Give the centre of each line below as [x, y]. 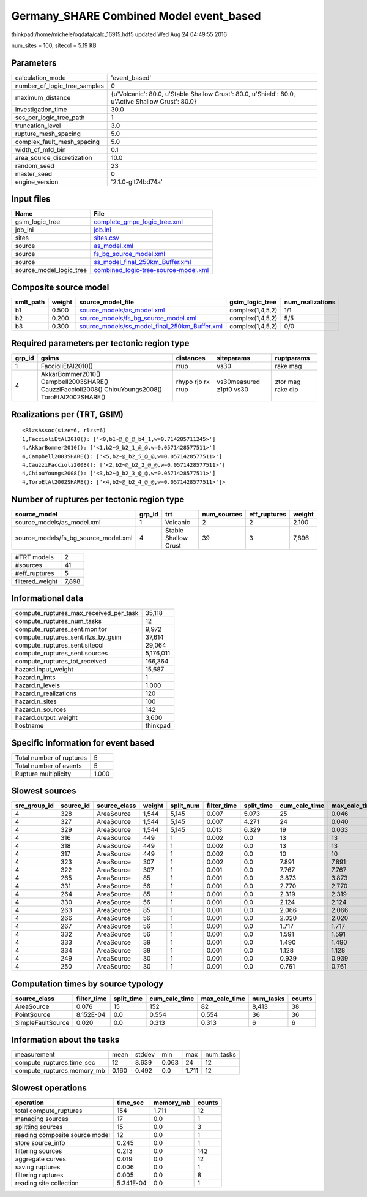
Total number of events [48, 766]
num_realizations [310, 302]
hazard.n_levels [38, 685]
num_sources [222, 514]
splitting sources [39, 1127]
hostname [29, 726]
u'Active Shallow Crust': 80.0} [154, 101]
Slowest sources [44, 791]
